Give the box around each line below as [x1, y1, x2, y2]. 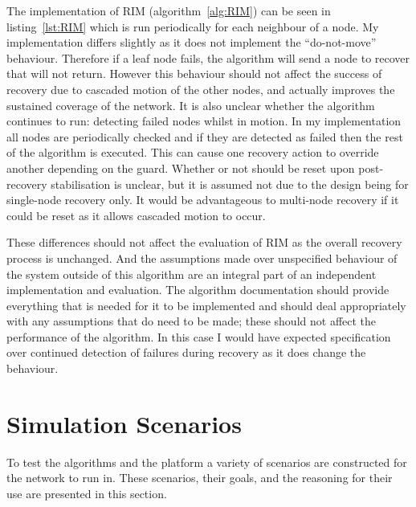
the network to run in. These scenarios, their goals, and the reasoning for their [6, 469, 393, 486]
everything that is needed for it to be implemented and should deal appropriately [6, 296, 406, 313]
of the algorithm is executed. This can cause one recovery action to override [6, 144, 379, 161]
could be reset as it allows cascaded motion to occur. [6, 206, 266, 223]
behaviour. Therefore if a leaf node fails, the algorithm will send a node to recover [6, 49, 410, 66]
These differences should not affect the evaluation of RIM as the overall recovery [6, 234, 402, 251]
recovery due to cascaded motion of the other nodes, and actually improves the [6, 80, 395, 97]
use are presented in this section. [6, 485, 167, 501]
